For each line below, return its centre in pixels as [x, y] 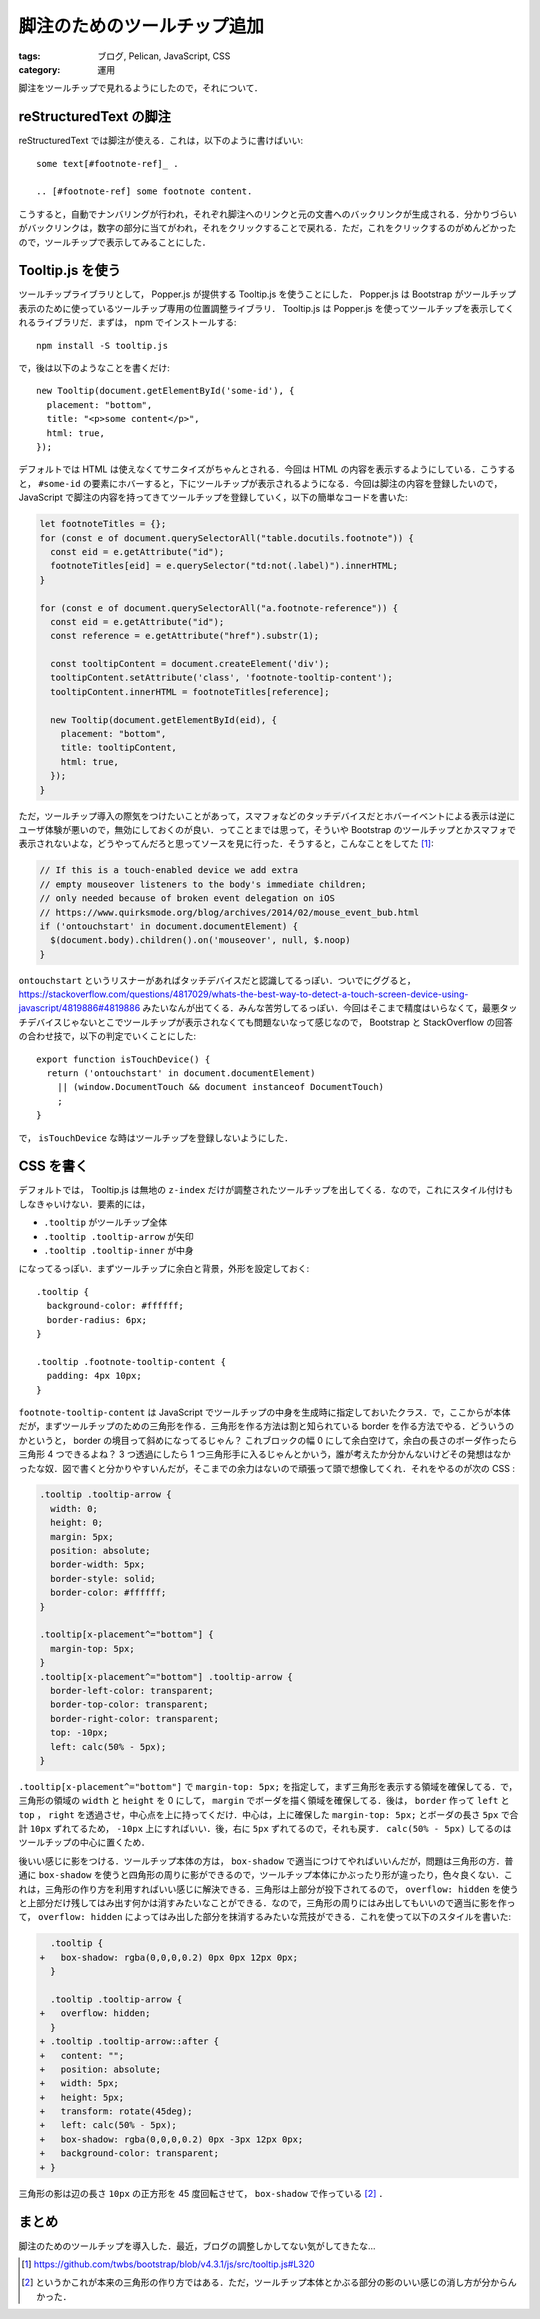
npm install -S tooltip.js [102, 345]
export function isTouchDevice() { [123, 1059]
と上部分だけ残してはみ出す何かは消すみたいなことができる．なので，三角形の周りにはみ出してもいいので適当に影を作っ [267, 1903]
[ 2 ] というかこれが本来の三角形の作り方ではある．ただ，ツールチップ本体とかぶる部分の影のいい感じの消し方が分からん [269, 2282]
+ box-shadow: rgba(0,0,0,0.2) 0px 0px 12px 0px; [169, 1957]
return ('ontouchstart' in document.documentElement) [181, 1073]
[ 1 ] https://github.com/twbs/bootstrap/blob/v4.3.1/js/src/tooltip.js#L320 [168, 2264]
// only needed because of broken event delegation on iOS [187, 898]
